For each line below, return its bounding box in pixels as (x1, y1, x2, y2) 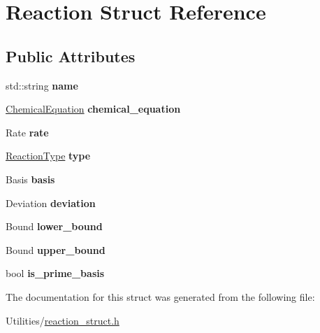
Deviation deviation (6, 195, 96, 210)
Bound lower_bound (6, 219, 103, 234)
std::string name (6, 78, 78, 92)
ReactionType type (6, 148, 91, 163)
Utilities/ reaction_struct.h (6, 313, 119, 327)
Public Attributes (6, 45, 136, 66)
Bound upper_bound (6, 242, 106, 257)
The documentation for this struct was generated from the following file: (6, 289, 315, 304)
